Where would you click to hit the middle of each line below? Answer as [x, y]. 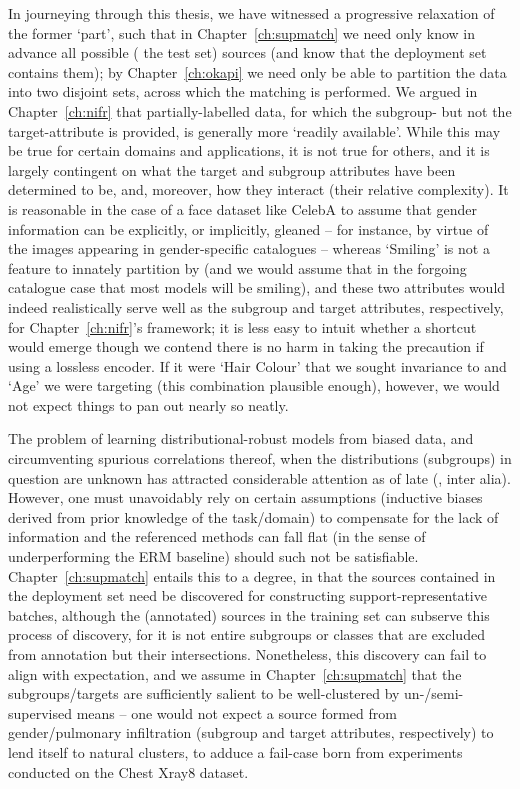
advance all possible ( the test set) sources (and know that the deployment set [247, 52]
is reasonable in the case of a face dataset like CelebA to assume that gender [243, 208]
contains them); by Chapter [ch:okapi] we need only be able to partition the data [257, 71]
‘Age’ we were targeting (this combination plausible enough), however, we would [254, 385]
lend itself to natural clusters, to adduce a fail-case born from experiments [235, 751]
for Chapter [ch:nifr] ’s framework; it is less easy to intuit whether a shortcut [242, 326]
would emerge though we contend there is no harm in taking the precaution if [246, 346]
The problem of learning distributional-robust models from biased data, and [241, 438]
